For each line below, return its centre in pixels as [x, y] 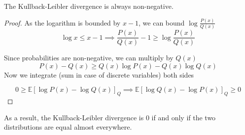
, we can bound [162, 22]
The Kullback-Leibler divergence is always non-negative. [89, 6]
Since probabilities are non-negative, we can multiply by [89, 58]
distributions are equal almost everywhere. [68, 127]
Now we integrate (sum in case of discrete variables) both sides [99, 74]
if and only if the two [184, 117]
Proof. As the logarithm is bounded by [62, 22]
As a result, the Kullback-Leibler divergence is [74, 117]
